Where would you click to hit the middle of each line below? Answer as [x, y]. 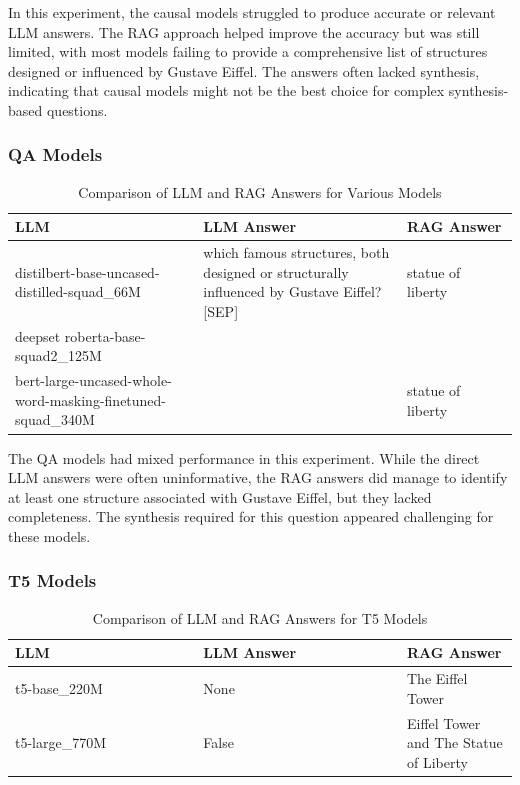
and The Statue [454, 742]
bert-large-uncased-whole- [93, 380]
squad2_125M [58, 355]
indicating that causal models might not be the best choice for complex [226, 90]
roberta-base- [105, 335]
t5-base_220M [59, 687]
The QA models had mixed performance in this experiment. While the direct [244, 457]
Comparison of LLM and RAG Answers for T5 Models [260, 617]
